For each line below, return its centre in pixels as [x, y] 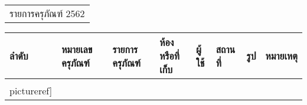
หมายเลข [77, 49]
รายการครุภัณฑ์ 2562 [47, 13]
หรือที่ [170, 56]
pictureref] [31, 91]
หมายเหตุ [281, 56]
